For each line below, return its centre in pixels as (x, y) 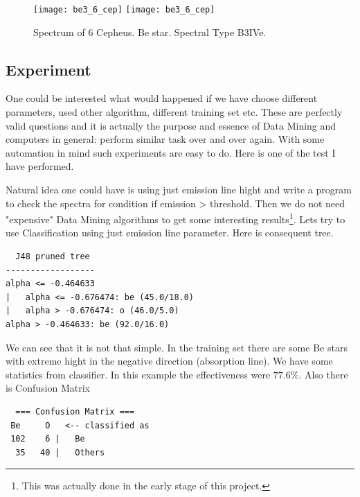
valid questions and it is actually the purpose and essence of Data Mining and (171, 125)
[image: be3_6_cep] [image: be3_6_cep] (124, 10)
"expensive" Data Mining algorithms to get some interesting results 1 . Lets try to (175, 218)
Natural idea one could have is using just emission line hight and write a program (179, 190)
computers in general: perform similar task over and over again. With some (165, 139)
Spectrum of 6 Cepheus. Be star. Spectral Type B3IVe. (150, 32)
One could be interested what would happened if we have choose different (162, 98)
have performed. (40, 166)
